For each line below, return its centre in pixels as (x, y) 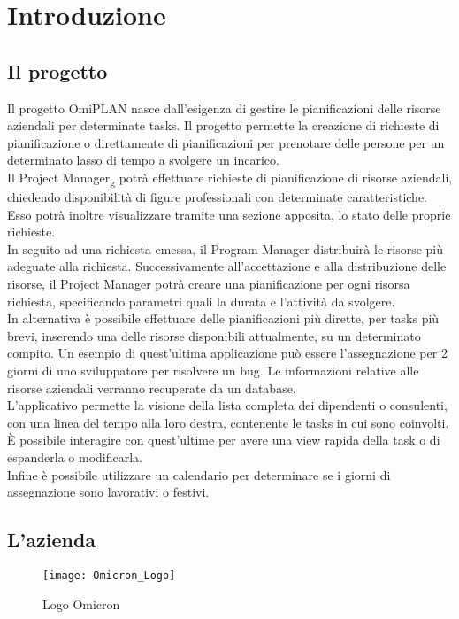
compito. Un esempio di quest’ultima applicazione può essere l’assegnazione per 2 (227, 353)
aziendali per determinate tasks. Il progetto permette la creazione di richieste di (223, 125)
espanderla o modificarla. (75, 457)
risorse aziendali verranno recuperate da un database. (152, 387)
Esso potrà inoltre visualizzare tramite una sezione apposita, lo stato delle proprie (229, 214)
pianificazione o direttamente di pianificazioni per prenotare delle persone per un (226, 142)
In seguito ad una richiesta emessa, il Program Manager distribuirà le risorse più (225, 248)
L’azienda (52, 540)
